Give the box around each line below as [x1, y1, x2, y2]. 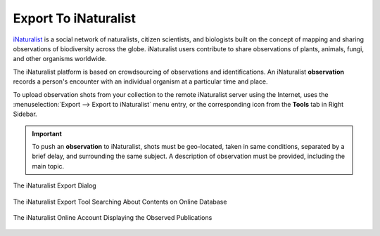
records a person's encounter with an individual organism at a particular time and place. [13, 77, 268, 86]
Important [32, 129, 63, 138]
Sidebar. [13, 110, 38, 119]
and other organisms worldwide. [13, 55, 107, 63]
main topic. [32, 162, 65, 170]
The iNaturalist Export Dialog [13, 181, 96, 190]
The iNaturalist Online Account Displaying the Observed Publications [13, 214, 213, 222]
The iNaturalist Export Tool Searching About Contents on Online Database [13, 197, 227, 206]
